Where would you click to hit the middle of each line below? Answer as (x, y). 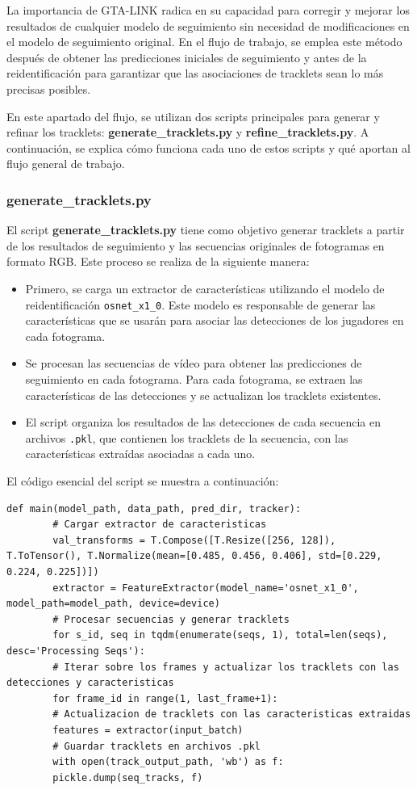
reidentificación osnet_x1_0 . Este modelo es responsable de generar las (200, 304)
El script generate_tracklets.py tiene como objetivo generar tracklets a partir (206, 230)
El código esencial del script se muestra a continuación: (143, 481)
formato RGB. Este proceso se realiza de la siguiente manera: (158, 261)
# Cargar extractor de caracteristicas (160, 525)
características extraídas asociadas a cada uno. (140, 454)
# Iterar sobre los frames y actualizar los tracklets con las (226, 667)
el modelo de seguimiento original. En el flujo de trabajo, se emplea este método (204, 42)
